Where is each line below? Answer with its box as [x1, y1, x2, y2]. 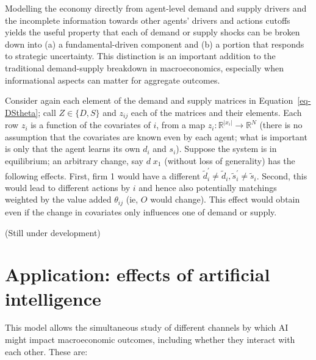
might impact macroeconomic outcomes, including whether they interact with [5, 333, 295, 346]
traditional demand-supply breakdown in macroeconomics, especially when [5, 61, 284, 74]
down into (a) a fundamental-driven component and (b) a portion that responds [5, 37, 304, 50]
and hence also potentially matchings [138, 181, 277, 193]
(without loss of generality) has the [164, 154, 295, 167]
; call [38, 106, 56, 118]
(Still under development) [5, 226, 101, 239]
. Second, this [256, 169, 307, 182]
